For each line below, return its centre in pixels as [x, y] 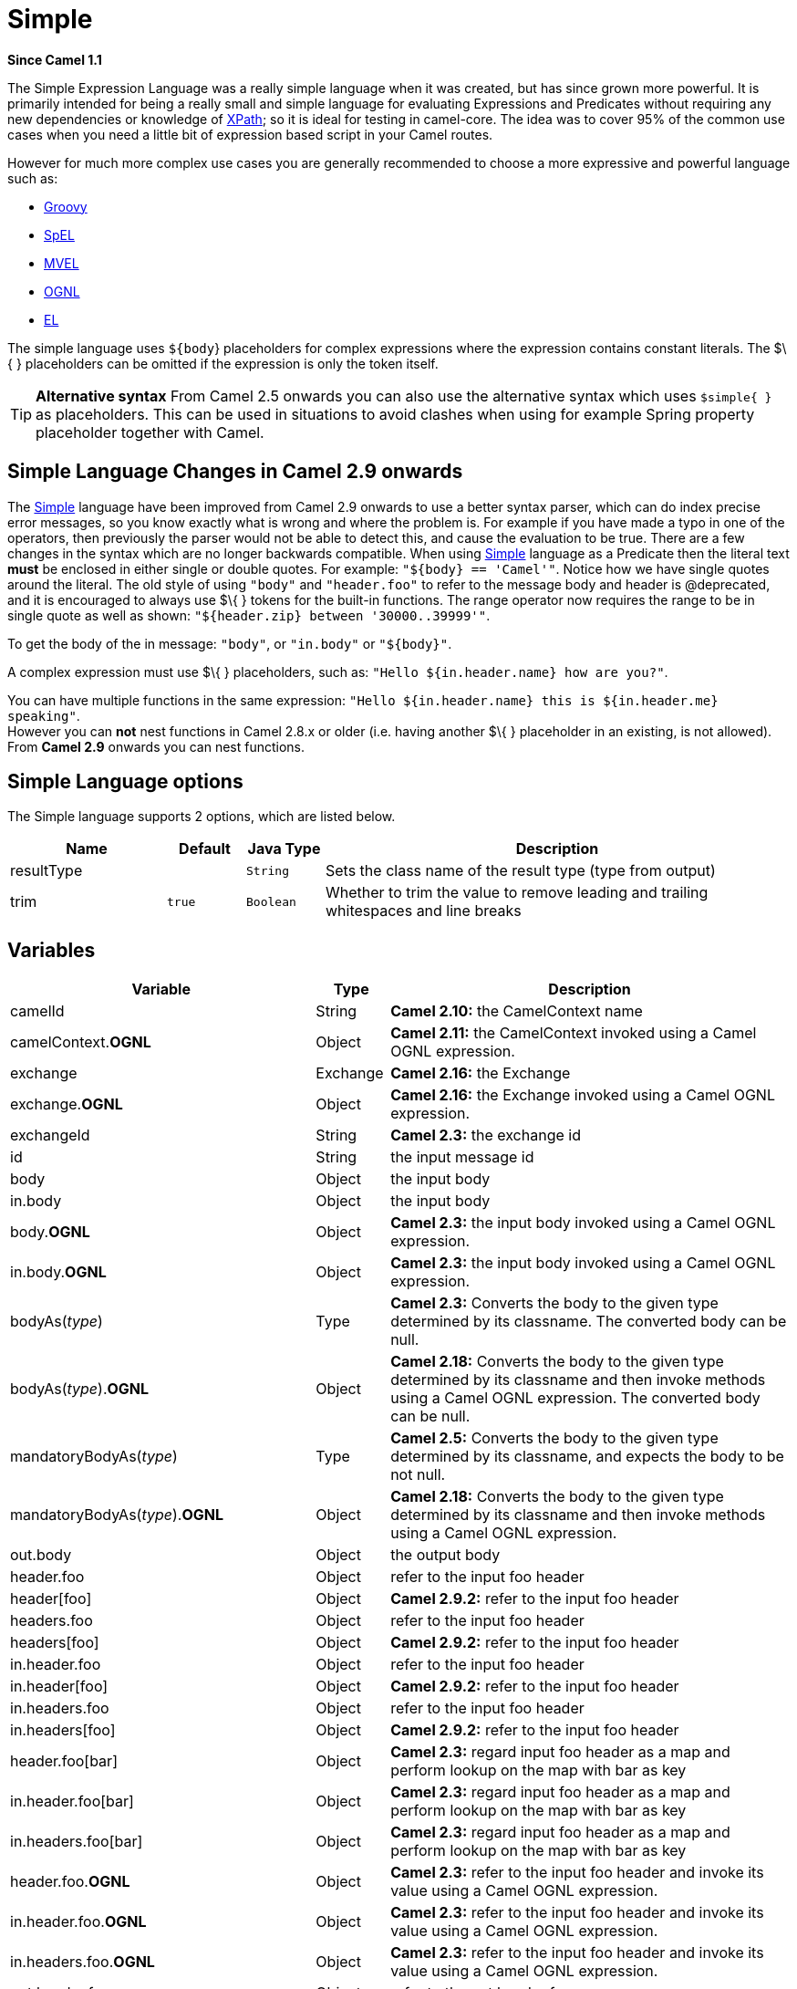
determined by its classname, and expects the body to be [587, 1457]
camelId [37, 1011]
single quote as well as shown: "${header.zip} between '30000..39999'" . [249, 615]
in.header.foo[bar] [72, 1802]
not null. [418, 1475]
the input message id [462, 1157]
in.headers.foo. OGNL [83, 1962]
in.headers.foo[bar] [77, 1842]
